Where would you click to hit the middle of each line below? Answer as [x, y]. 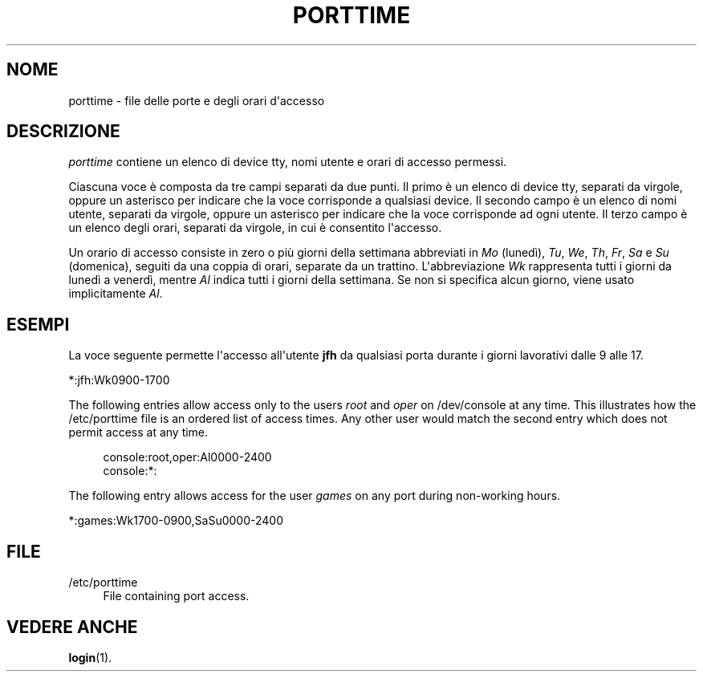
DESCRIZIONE [63, 132]
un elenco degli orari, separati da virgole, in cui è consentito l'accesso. [255, 228]
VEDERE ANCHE [72, 627]
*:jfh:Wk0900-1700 [119, 380]
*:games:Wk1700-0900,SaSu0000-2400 [176, 521]
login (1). [90, 657]
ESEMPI [38, 324]
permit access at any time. [138, 432]
